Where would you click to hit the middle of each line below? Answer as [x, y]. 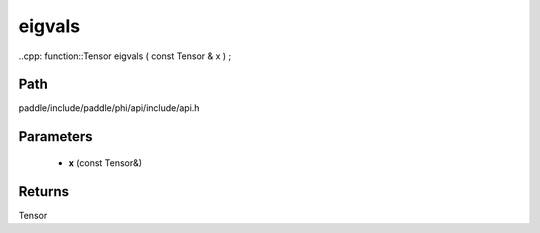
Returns [44, 191]
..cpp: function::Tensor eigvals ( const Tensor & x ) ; [125, 56]
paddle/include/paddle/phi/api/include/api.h [109, 108]
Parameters [55, 136]
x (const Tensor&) [105, 162]
